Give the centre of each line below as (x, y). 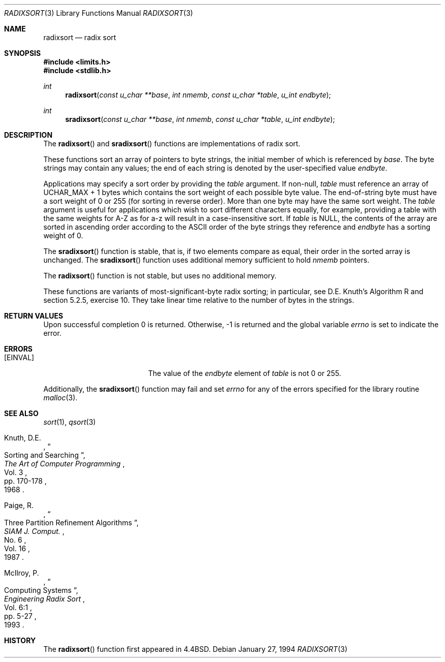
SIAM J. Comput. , (34, 531)
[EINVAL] (19, 357)
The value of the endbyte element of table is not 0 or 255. (245, 373)
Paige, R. (19, 505)
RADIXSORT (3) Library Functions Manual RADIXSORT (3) (99, 13)
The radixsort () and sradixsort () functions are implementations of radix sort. (172, 144)
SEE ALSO (21, 413)
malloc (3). (60, 398)
